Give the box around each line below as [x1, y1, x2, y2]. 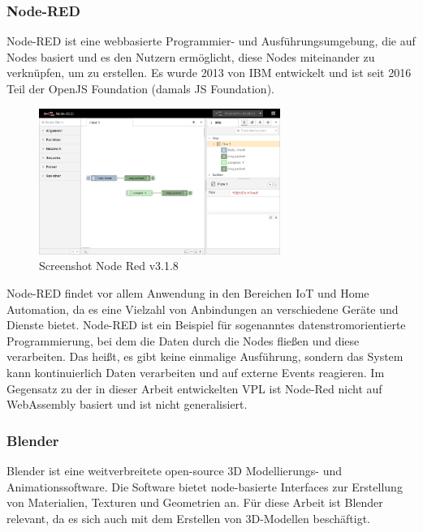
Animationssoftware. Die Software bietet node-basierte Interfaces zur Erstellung [6, 478, 403, 495]
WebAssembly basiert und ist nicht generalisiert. [6, 396, 248, 413]
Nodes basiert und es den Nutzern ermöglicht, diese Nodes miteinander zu [6, 48, 375, 65]
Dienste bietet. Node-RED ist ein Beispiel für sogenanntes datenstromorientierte [6, 316, 406, 333]
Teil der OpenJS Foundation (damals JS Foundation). [6, 80, 274, 97]
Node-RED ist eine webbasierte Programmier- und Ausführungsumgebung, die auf [6, 32, 416, 49]
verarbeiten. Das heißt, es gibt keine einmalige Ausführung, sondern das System [6, 348, 404, 365]
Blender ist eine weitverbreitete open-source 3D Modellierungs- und [6, 462, 343, 479]
